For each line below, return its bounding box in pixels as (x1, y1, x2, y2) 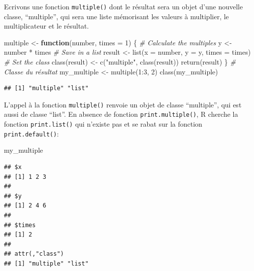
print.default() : (4, 128, 59, 138)
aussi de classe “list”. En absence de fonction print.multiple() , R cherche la (4, 109, 238, 119)
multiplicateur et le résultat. (4, 21, 89, 31)
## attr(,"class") (4, 250, 64, 258)
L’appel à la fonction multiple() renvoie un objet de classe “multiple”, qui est (4, 99, 242, 109)
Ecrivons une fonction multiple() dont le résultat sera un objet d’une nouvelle (4, 1, 243, 11)
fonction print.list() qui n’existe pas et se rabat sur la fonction (4, 119, 202, 129)
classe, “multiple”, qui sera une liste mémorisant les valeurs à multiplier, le (4, 11, 229, 21)
